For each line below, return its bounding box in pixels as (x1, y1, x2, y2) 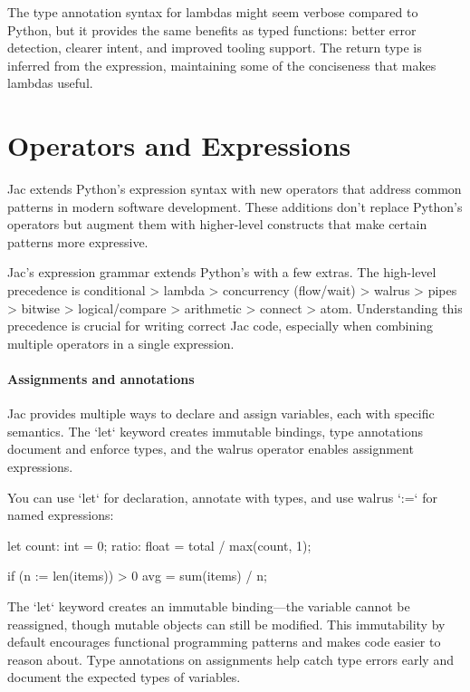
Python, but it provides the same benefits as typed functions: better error (7, 20, 417, 39)
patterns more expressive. (7, 232, 149, 251)
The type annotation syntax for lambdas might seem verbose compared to (7, 3, 418, 21)
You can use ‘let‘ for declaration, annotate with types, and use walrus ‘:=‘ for (7, 487, 437, 506)
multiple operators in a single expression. (7, 333, 235, 352)
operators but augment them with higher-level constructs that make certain (7, 215, 427, 234)
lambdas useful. (7, 73, 93, 92)
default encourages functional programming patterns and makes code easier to (7, 632, 441, 651)
